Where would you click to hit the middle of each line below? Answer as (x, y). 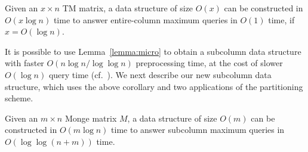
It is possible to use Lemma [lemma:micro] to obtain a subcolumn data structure (153, 51)
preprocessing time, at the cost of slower (209, 63)
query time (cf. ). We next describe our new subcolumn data (160, 74)
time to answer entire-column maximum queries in (145, 19)
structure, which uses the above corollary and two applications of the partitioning (154, 86)
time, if (281, 19)
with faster (24, 63)
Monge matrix (91, 118)
